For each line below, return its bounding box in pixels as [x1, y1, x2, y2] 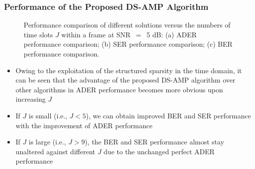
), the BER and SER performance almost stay [84, 137, 224, 147]
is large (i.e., [29, 137, 66, 147]
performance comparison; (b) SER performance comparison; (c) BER [24, 39, 233, 49]
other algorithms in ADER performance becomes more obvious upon [15, 84, 223, 94]
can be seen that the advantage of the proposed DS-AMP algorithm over [15, 75, 235, 85]
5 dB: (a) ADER [146, 29, 197, 39]
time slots [24, 29, 53, 39]
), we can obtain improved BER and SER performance [86, 110, 251, 120]
